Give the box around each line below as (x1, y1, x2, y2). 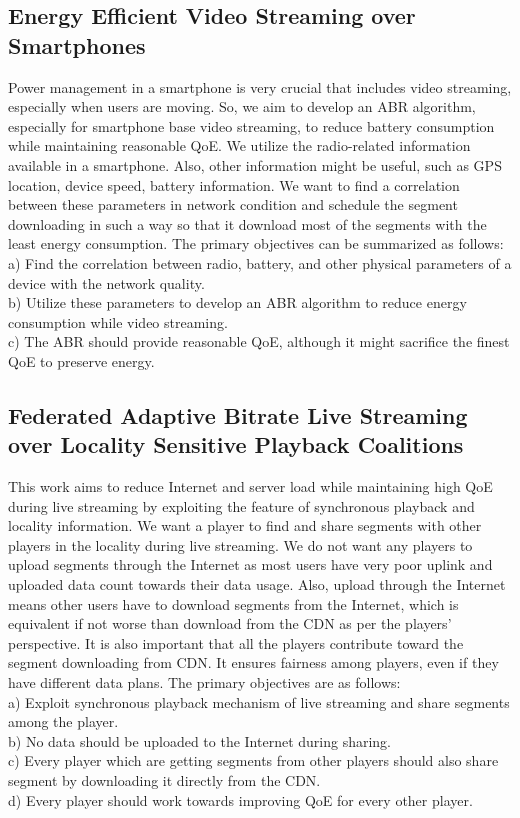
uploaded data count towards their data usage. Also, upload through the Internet (8, 574, 506, 595)
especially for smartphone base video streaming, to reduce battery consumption (8, 115, 495, 136)
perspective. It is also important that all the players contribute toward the (8, 632, 464, 653)
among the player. (8, 711, 119, 732)
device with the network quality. (8, 272, 205, 293)
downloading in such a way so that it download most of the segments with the (8, 213, 487, 234)
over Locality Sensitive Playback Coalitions (8, 429, 464, 460)
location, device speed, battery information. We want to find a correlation (8, 174, 460, 195)
